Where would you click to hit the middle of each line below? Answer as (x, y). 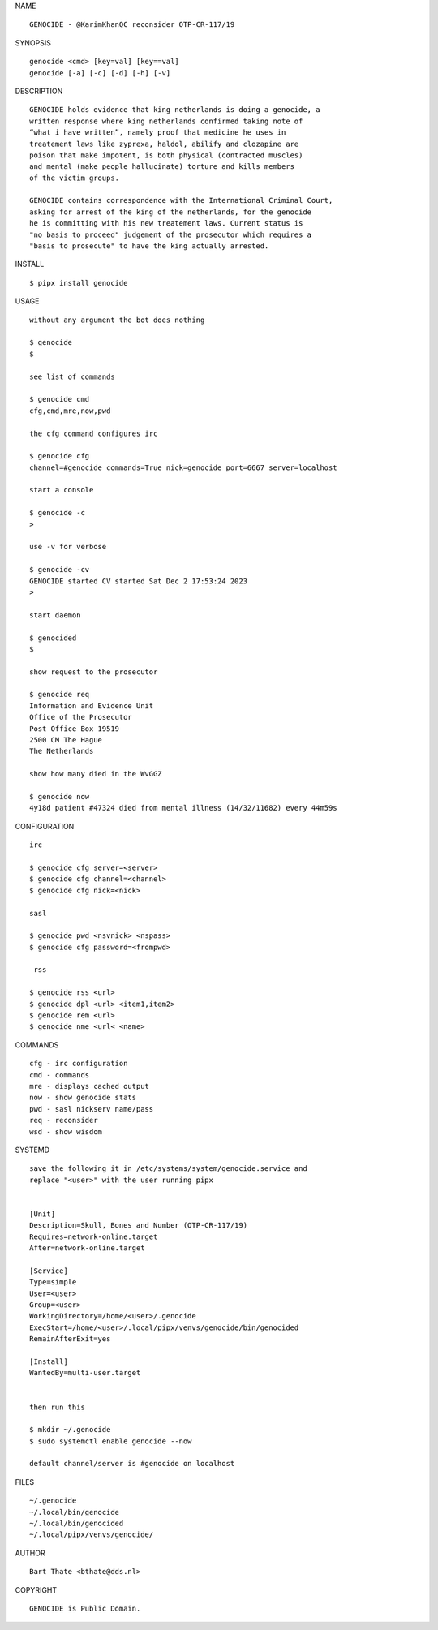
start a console (62, 490)
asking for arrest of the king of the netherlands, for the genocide (171, 212)
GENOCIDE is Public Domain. (85, 1608)
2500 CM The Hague (66, 740)
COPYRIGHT (36, 1589)
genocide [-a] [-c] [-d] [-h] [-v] (100, 73)
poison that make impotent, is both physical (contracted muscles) (166, 155)
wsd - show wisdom (66, 1131)
